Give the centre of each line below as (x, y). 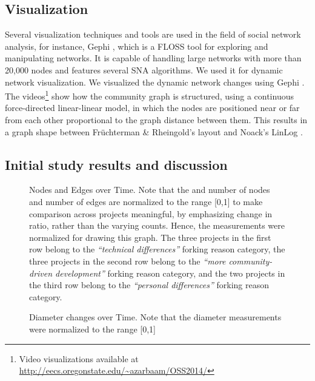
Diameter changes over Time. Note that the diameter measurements (155, 317)
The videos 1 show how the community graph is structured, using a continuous (149, 95)
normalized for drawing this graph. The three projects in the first (150, 237)
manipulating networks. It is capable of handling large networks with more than (153, 58)
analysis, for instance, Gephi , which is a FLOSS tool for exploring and (137, 46)
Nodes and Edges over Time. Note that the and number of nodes (150, 190)
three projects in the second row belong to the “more (128, 261)
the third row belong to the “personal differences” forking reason (149, 285)
